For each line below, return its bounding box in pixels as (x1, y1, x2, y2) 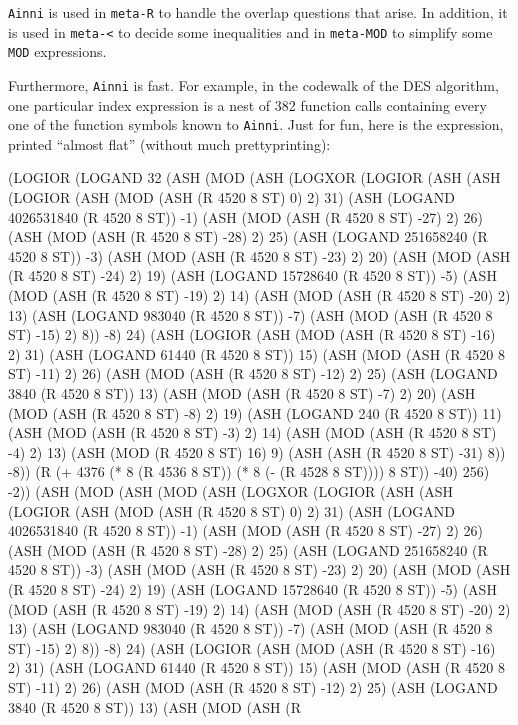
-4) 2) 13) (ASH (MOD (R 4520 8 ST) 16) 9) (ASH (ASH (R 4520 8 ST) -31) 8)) (8, 441, 506, 462)
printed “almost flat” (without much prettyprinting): (8, 133, 331, 154)
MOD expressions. (8, 41, 107, 62)
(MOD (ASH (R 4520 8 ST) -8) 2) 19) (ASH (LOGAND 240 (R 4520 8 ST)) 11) (8, 402, 502, 423)
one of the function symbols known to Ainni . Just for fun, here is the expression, (8, 114, 504, 135)
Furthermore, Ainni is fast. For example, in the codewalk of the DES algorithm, (8, 74, 499, 95)
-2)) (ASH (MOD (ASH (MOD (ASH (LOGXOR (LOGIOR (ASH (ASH (8, 480, 454, 501)
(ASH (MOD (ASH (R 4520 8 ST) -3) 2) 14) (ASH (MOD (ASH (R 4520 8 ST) (8, 422, 497, 443)
